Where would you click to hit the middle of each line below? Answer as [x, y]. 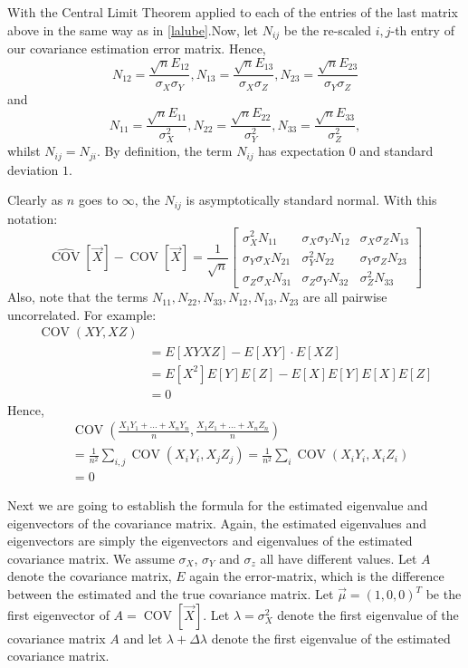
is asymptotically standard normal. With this [311, 200]
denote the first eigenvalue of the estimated [331, 638]
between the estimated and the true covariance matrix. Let [171, 594]
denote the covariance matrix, [90, 576]
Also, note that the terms [78, 297]
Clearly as [35, 200]
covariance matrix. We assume [91, 558]
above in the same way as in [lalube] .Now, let [133, 29]
